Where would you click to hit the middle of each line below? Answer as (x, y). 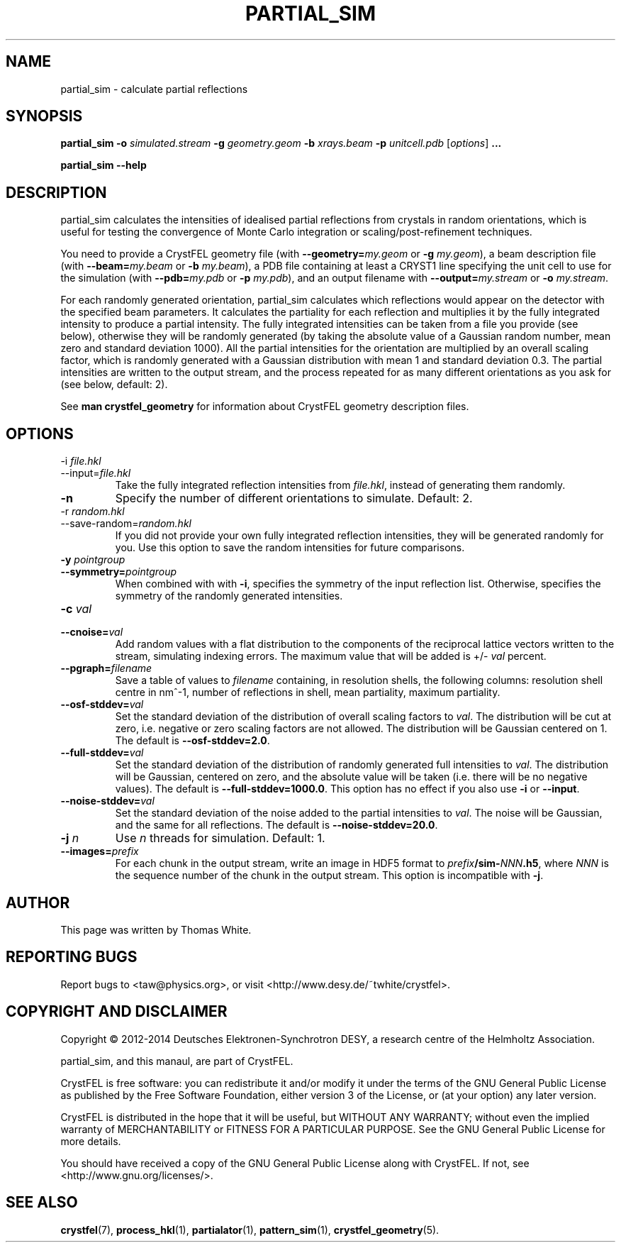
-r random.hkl (93, 512)
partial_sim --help (103, 165)
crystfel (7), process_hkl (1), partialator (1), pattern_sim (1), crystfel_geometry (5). (250, 1230)
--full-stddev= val (102, 753)
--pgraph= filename (106, 668)
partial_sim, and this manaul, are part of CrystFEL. (177, 1061)
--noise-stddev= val (107, 801)
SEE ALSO (42, 1203)
